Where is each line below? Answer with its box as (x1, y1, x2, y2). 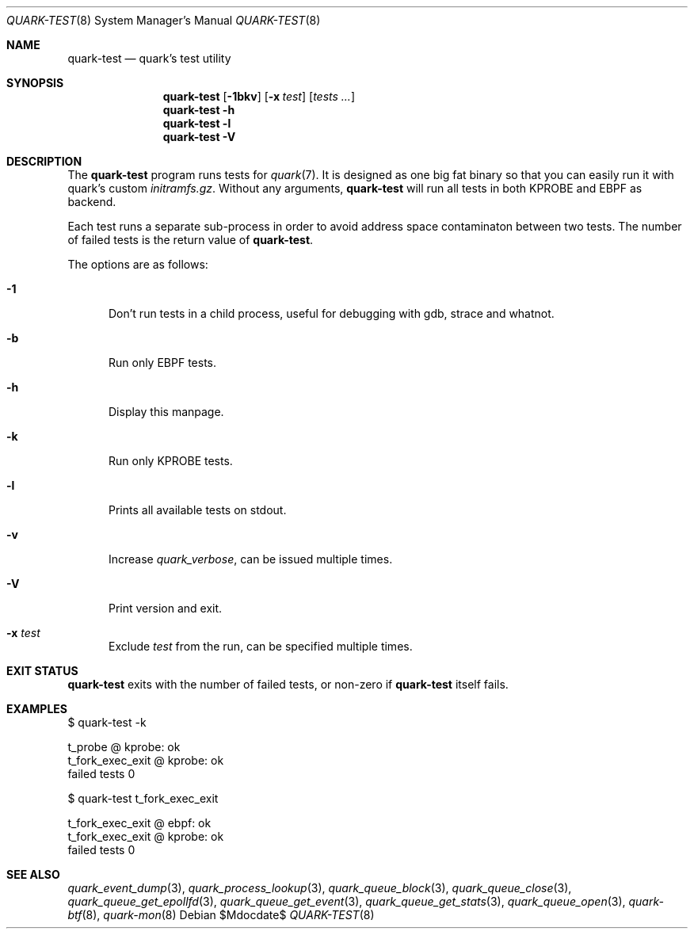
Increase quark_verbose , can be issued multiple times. (109, 552, 393, 566)
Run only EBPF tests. (109, 356, 217, 369)
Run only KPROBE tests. (109, 454, 233, 467)
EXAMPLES (6, 702, 67, 716)
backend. (67, 195, 116, 208)
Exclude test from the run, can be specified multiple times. (109, 639, 413, 653)
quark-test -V (162, 130, 236, 143)
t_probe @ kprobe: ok (67, 740, 181, 754)
